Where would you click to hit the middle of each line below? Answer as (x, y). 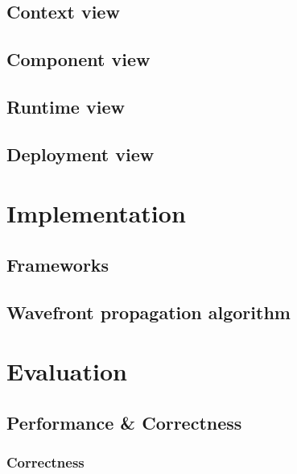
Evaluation (67, 371)
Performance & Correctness (124, 422)
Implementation (96, 213)
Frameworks (58, 264)
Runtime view (66, 106)
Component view (78, 59)
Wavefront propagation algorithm (148, 312)
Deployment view (80, 154)
